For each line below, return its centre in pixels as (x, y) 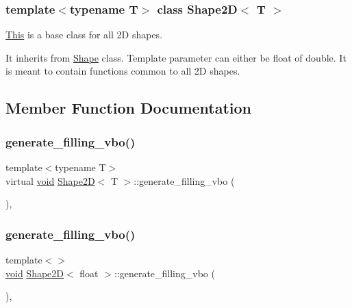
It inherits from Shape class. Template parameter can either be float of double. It (176, 57)
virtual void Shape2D (50, 180)
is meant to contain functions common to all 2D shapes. (123, 71)
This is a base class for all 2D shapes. (84, 35)
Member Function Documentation (129, 108)
